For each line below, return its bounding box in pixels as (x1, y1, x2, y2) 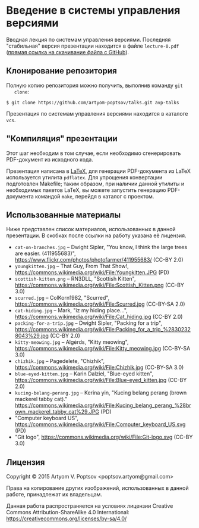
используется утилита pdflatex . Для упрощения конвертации (6, 173, 163, 181)
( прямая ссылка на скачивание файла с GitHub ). (6, 48, 129, 55)
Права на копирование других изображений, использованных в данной (6, 484, 189, 492)
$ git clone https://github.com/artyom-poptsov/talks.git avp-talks (6, 100, 179, 105)
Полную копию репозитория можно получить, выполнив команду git (6, 82, 183, 89)
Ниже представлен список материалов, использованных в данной (6, 226, 176, 233)
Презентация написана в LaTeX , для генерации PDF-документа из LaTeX (6, 167, 191, 175)
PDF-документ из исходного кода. (6, 156, 94, 163)
